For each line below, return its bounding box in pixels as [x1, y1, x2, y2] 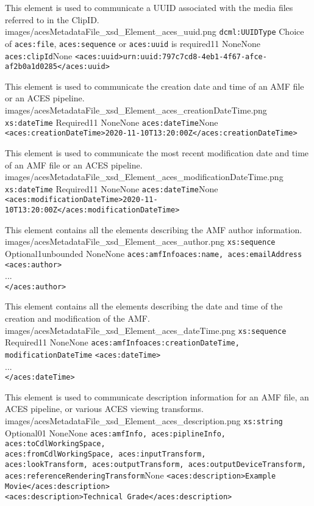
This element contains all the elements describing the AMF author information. [5, 223, 302, 236]
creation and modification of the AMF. [5, 312, 150, 325]
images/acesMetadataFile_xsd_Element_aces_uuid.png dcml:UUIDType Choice [5, 25, 304, 38]
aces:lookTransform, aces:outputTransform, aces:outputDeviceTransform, [5, 460, 306, 469]
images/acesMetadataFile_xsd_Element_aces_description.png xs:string [5, 414, 283, 427]
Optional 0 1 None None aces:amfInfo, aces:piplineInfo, [5, 426, 226, 439]
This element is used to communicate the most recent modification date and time [5, 146, 309, 159]
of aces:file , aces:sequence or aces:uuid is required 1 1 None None [5, 37, 260, 49]
